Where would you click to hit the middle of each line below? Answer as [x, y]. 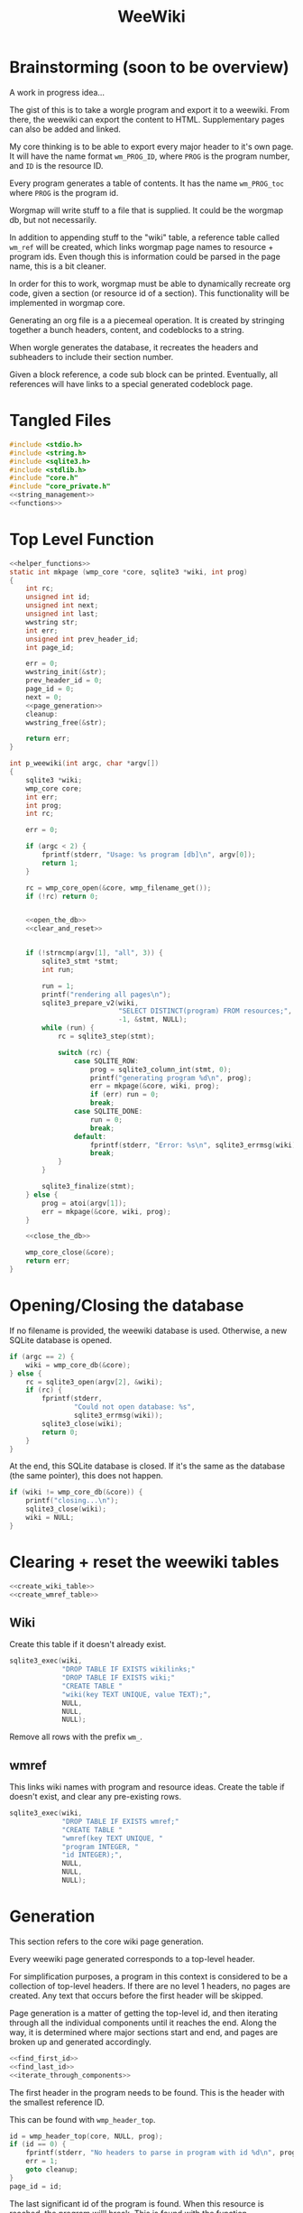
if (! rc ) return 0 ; [62, 896]
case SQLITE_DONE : [108, 1112]
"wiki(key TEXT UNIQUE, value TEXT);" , [137, 1694]
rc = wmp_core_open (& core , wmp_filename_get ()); [119, 888]
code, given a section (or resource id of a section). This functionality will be [150, 293]
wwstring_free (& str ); [66, 722]
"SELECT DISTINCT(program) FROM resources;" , [206, 1011]
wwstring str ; [52, 622]
